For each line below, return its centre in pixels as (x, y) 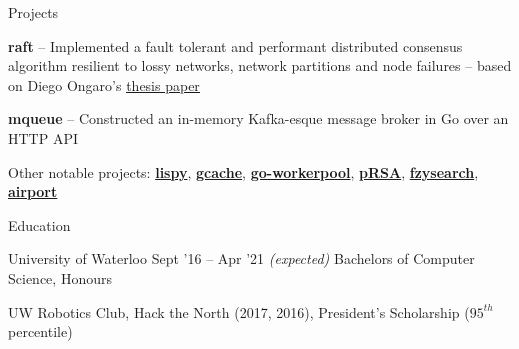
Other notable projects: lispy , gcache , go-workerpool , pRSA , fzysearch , (243, 171)
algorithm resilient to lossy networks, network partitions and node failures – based (260, 65)
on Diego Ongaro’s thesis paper (104, 84)
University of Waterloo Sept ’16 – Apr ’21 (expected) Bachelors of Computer (241, 258)
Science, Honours (60, 277)
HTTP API (43, 137)
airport (33, 191)
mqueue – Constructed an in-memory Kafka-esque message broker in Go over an (258, 118)
